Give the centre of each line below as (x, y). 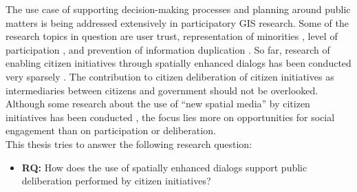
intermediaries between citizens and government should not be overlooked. (162, 90)
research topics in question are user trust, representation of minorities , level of (172, 36)
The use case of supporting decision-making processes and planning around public (178, 9)
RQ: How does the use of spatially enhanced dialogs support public (164, 167)
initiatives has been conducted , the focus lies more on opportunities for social (170, 117)
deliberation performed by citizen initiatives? (116, 181)
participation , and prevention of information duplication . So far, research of (168, 49)
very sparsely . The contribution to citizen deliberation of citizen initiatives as (170, 76)
